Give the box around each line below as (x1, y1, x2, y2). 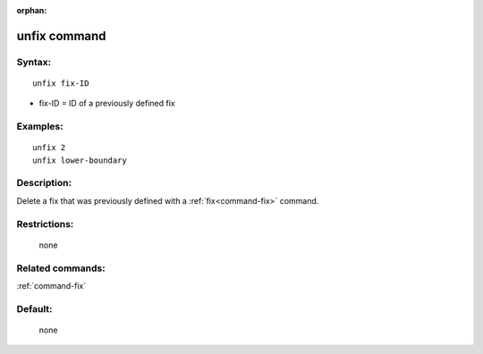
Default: (16, 302, 53, 315)
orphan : (16, 5, 47, 15)
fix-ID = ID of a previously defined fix (38, 98, 176, 109)
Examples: (16, 121, 64, 133)
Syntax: (16, 55, 52, 68)
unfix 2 (32, 143, 66, 153)
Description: (16, 177, 72, 190)
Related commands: (16, 262, 106, 274)
